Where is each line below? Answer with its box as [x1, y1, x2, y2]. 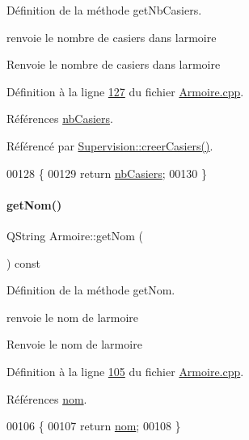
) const [6, 254, 41, 271]
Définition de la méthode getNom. [6, 281, 175, 298]
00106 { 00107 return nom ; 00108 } [6, 417, 181, 434]
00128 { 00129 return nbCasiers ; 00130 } [6, 164, 208, 181]
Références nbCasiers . [6, 110, 113, 127]
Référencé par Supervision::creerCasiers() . [6, 137, 213, 154]
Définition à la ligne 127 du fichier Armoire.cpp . [6, 82, 244, 99]
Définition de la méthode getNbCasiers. [6, 2, 202, 18]
